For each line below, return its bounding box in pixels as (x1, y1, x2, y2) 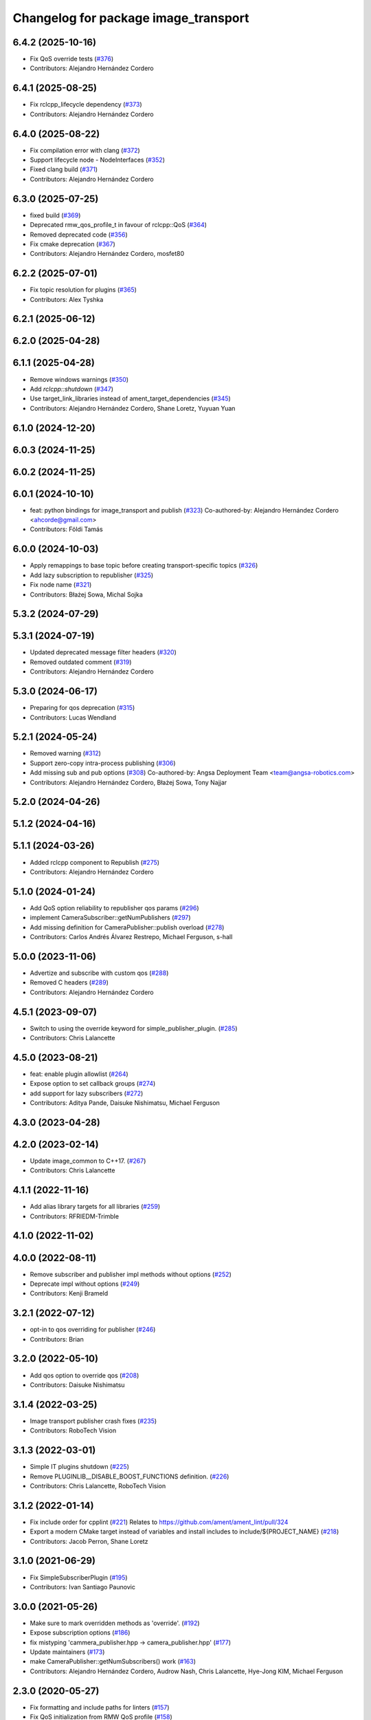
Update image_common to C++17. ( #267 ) (30, 1157, 146, 1165)
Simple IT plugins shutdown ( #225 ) (30, 1463, 130, 1471)
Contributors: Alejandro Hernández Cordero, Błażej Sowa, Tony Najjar (30, 778, 227, 786)
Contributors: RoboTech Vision (30, 1426, 117, 1434)
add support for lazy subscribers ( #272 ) (30, 1089, 144, 1097)
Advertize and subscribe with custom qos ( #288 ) (30, 969, 169, 977)
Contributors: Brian (30, 1335, 84, 1343)
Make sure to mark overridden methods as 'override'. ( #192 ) (30, 1619, 200, 1627)
